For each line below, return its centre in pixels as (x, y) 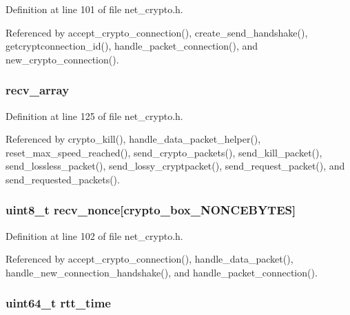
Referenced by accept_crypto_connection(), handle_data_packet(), (150, 259)
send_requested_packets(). (63, 179)
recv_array (38, 90)
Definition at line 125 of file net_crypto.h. (94, 115)
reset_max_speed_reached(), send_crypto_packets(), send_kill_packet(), (164, 152)
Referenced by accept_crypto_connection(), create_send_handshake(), (157, 32)
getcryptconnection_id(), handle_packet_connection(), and (132, 46)
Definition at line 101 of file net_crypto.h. (94, 9)
